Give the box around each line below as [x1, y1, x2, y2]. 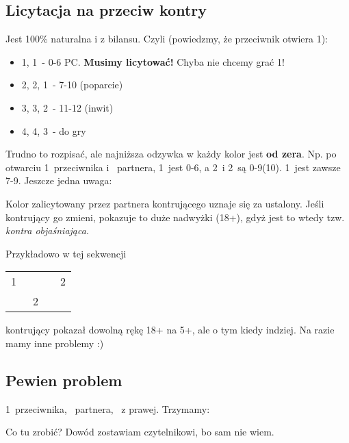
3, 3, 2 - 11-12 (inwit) [21, 100, 114, 114]
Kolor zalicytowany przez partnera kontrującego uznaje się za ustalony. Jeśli [5, 196, 324, 210]
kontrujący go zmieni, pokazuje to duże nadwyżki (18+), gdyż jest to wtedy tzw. [5, 210, 345, 224]
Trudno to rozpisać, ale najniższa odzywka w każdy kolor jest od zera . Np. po [5, 147, 337, 161]
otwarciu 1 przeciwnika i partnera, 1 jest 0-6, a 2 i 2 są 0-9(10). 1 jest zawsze [5, 160, 341, 174]
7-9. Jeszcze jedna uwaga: [5, 173, 112, 188]
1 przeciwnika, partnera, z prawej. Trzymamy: [5, 401, 210, 416]
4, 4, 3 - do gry [21, 123, 86, 138]
